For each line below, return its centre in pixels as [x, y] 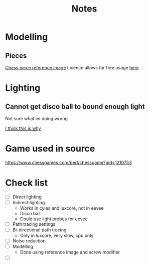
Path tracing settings [34, 224]
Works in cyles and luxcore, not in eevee [62, 208]
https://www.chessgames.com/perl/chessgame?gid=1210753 [68, 162]
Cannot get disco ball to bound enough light [75, 106]
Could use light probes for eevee [54, 219]
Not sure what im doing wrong [36, 118]
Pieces [16, 56]
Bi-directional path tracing [39, 230]
